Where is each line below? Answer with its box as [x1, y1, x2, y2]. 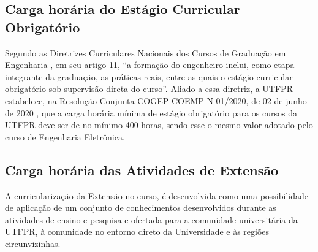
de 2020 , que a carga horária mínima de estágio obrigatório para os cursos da [5, 106, 297, 119]
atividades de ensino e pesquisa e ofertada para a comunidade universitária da [5, 213, 298, 226]
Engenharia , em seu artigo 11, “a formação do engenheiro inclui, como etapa [5, 58, 295, 71]
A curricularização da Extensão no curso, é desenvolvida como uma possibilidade [5, 189, 309, 202]
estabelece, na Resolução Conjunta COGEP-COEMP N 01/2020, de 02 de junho [5, 94, 307, 107]
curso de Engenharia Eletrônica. [5, 130, 125, 143]
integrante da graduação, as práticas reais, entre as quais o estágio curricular [5, 70, 293, 83]
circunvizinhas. [5, 237, 61, 250]
